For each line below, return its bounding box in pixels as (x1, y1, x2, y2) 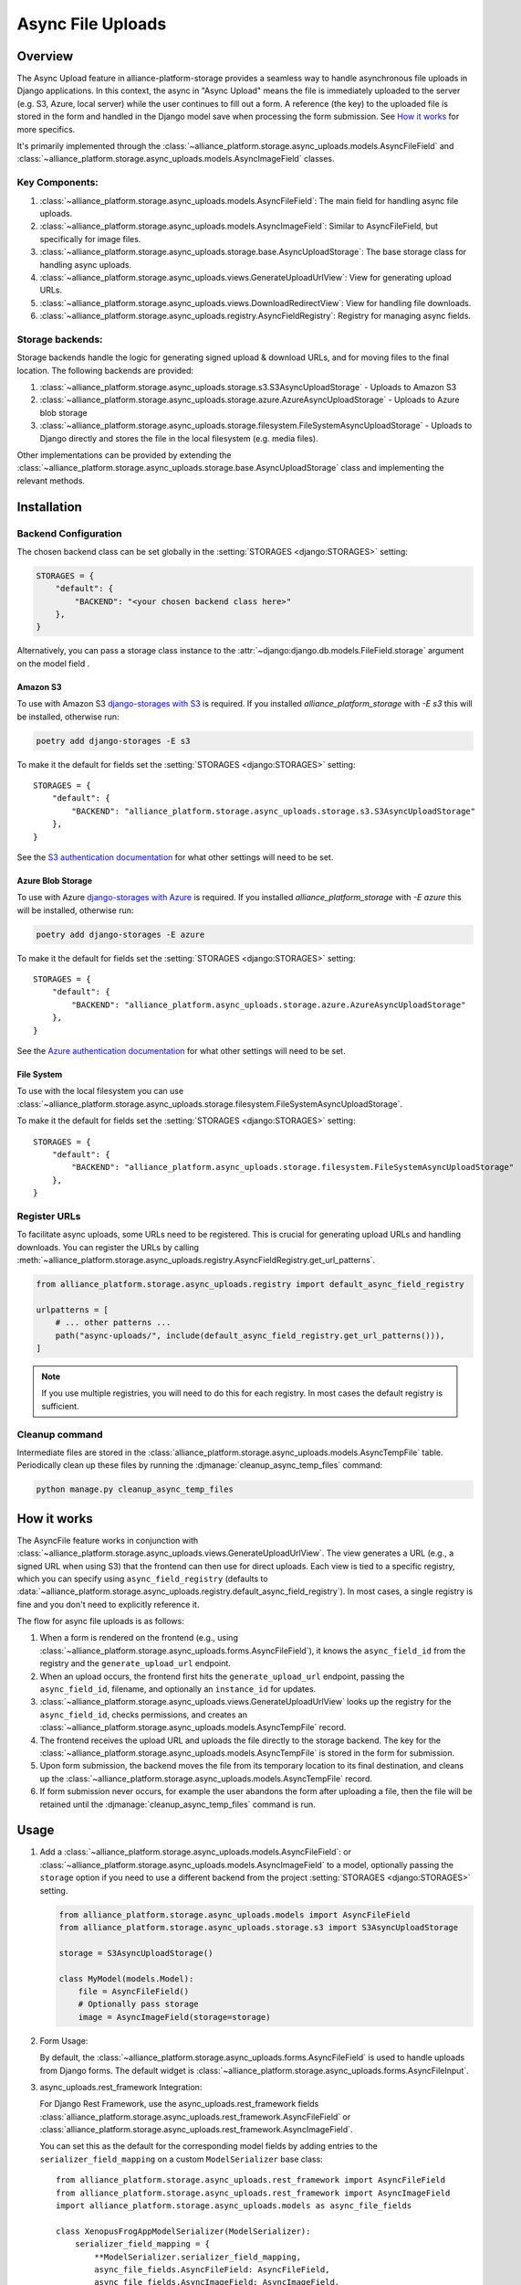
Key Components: (16, 176, 99, 189)
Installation (16, 499, 82, 515)
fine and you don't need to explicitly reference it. (16, 1599, 200, 1610)
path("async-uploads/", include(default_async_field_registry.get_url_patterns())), (55, 1330, 446, 1341)
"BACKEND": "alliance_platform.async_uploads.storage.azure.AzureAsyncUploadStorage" (71, 999, 466, 1010)
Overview (16, 48, 74, 64)
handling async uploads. (39, 259, 132, 270)
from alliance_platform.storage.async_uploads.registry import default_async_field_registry (36, 1280, 464, 1290)
